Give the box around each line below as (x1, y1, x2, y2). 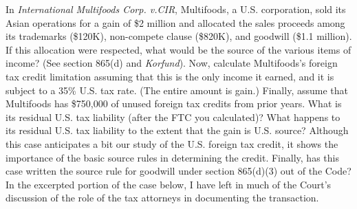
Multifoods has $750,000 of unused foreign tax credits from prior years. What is (6, 96, 342, 111)
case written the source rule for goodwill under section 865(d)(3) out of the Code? (6, 164, 351, 178)
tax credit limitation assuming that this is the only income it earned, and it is (6, 69, 334, 83)
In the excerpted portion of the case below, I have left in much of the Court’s (6, 177, 332, 191)
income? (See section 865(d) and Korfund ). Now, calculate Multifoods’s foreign (6, 56, 338, 70)
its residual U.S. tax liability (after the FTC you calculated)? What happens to (6, 109, 340, 124)
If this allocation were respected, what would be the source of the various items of (6, 42, 351, 56)
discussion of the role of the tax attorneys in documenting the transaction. (6, 190, 319, 205)
